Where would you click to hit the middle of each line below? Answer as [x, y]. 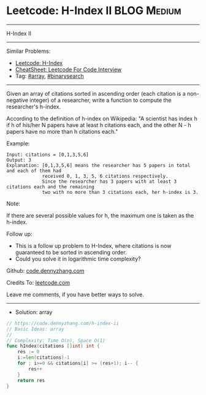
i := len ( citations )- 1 [44, 358]
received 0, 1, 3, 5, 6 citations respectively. [105, 176]
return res [31, 380]
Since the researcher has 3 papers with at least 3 [109, 182]
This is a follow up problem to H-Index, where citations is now [93, 245]
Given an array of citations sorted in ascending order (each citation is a [96, 93]
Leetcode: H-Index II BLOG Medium [94, 11]
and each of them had [34, 171]
